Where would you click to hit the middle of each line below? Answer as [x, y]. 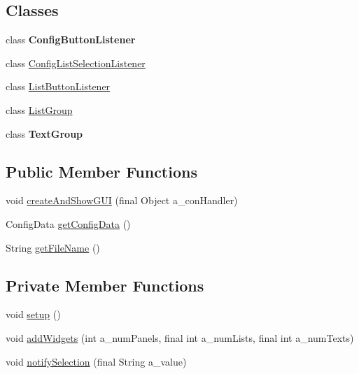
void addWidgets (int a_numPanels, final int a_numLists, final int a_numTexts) [180, 337]
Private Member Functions [105, 285]
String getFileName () [53, 247]
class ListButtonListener [58, 86]
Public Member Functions [101, 171]
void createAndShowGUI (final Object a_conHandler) [122, 200]
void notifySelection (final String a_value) [96, 361]
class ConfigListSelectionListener [76, 63]
